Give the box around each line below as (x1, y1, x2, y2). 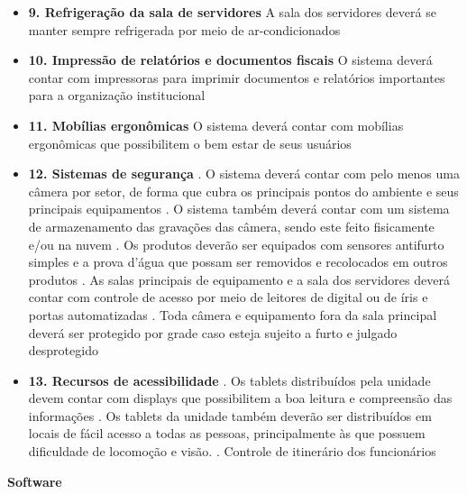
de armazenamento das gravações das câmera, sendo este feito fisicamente (28, 216, 435, 235)
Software (7, 471, 62, 490)
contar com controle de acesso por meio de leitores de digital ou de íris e (28, 288, 428, 306)
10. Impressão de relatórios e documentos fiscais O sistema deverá (28, 50, 433, 69)
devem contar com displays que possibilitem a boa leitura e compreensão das (28, 389, 453, 407)
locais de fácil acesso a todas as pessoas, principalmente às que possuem (28, 424, 426, 443)
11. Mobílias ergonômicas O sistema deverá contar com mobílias (28, 115, 404, 134)
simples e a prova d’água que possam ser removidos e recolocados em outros (28, 252, 448, 271)
